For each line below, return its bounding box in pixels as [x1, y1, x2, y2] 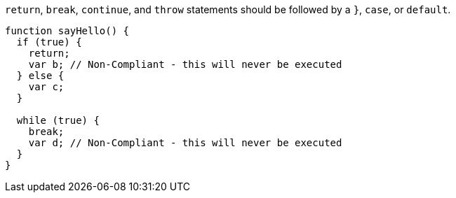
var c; [28, 81, 65, 92]
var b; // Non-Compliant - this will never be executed [28, 59, 342, 70]
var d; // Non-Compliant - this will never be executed [28, 137, 342, 148]
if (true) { [16, 36, 82, 48]
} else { [16, 70, 65, 81]
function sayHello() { [5, 25, 130, 36]
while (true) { [16, 115, 100, 126]
